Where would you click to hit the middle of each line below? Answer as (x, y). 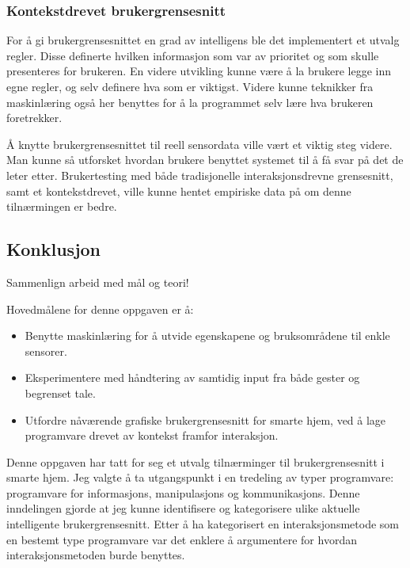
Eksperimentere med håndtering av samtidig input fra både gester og (192, 377)
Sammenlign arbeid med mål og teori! (98, 282)
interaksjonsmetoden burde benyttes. (96, 555)
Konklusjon (54, 249)
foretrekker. (34, 118)
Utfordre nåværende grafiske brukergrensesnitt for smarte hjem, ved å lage (205, 419)
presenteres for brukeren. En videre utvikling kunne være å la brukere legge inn (199, 71)
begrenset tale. (60, 393)
